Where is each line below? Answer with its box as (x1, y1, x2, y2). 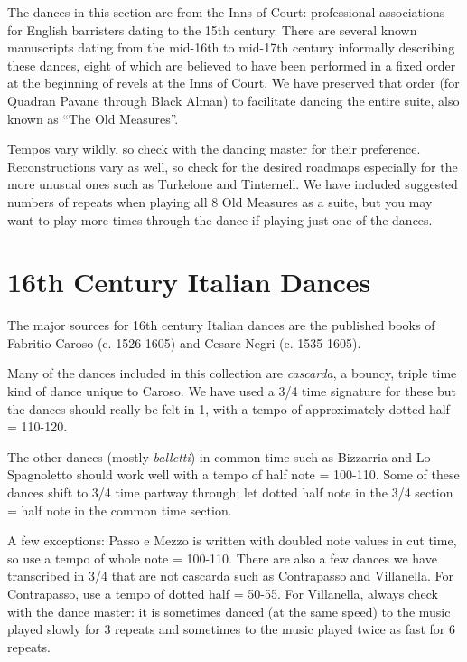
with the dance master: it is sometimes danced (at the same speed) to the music (7, 601, 451, 620)
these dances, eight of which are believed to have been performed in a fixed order (7, 55, 456, 74)
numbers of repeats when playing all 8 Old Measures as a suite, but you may (7, 192, 433, 211)
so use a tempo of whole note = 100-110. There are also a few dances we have (7, 548, 437, 567)
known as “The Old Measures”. (7, 109, 179, 128)
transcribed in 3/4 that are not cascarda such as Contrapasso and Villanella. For (7, 566, 454, 585)
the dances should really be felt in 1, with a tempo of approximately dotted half (7, 399, 450, 418)
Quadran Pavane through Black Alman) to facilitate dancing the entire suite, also (7, 90, 460, 109)
